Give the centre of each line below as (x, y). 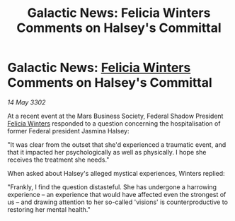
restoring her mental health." (49, 209)
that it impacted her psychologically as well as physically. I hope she (107, 152)
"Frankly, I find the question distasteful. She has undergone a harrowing (112, 187)
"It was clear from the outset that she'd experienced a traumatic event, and (117, 144)
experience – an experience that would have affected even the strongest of (117, 194)
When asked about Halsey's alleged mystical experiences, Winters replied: (116, 173)
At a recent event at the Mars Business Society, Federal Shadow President (115, 116)
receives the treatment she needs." (58, 160)
